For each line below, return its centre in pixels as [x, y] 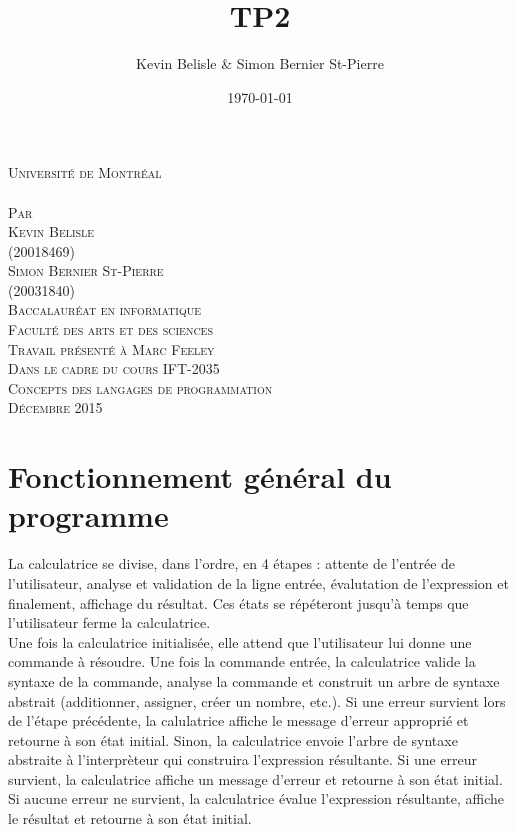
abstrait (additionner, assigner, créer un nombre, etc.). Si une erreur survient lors [257, 700]
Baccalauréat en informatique [104, 309]
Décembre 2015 [55, 407]
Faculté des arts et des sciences [110, 329]
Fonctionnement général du [200, 476]
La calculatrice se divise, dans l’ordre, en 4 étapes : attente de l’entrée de [232, 563]
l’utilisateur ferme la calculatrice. [109, 622]
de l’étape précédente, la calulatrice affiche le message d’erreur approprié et [238, 720]
